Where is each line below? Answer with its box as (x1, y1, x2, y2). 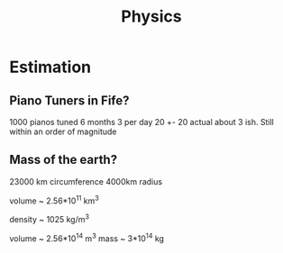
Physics (121, 6, 182, 27)
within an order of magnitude (9, 126, 117, 137)
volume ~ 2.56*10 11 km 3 (9, 194, 99, 206)
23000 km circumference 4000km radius (9, 176, 163, 186)
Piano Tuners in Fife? (9, 93, 130, 108)
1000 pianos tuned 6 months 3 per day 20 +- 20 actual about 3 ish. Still (9, 117, 275, 127)
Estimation (9, 57, 92, 77)
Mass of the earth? (9, 152, 118, 167)
